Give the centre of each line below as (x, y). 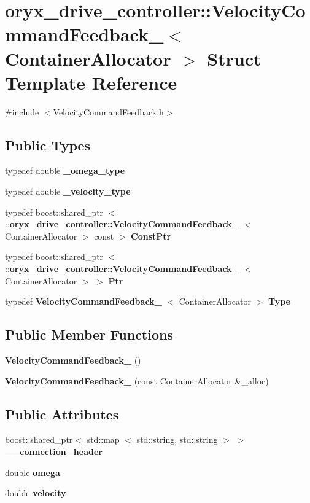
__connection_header (54, 452)
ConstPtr (151, 236)
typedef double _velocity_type (68, 191)
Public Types (48, 145)
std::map (103, 439)
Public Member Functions (89, 334)
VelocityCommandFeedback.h (108, 111)
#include (22, 111)
